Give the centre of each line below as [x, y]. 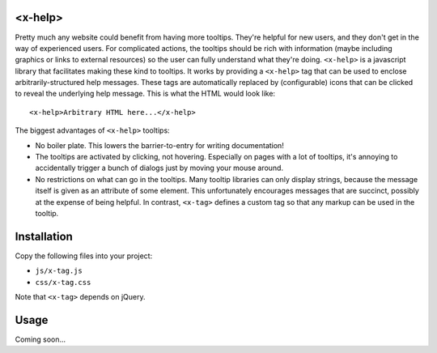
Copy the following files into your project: [84, 256]
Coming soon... [40, 339]
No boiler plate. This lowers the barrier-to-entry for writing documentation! [160, 145]
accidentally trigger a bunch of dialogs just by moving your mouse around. [159, 168]
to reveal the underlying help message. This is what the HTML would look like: [145, 94]
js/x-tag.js [59, 271]
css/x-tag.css [63, 282]
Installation [44, 236]
